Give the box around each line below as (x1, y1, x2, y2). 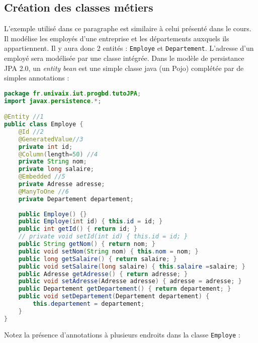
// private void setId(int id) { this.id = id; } (18, 233, 188, 240)
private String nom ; (18, 158, 87, 165)
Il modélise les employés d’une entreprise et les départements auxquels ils (4, 33, 229, 43)
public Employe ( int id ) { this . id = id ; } (18, 218, 163, 225)
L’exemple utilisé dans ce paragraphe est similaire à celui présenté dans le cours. (4, 23, 251, 34)
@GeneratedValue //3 (18, 135, 83, 143)
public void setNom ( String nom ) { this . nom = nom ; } (18, 247, 199, 255)
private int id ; (18, 143, 73, 150)
